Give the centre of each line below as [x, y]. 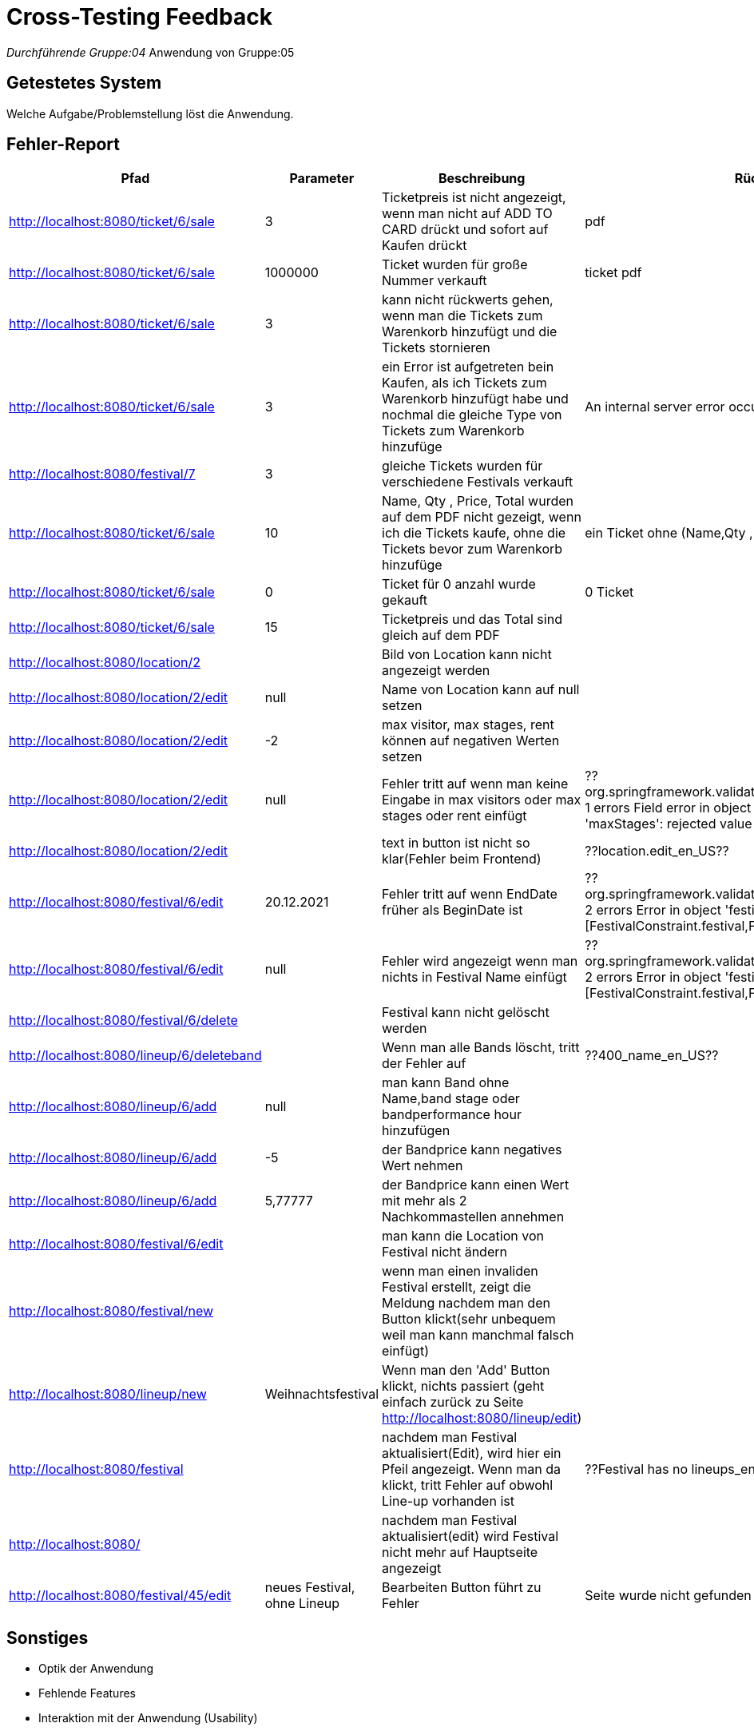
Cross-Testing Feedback [139, 17]
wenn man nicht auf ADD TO [467, 214]
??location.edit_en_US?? [657, 851]
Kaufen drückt [425, 246]
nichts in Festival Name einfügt [474, 977]
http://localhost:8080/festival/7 [102, 474]
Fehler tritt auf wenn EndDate [470, 894]
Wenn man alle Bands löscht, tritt [481, 1048]
